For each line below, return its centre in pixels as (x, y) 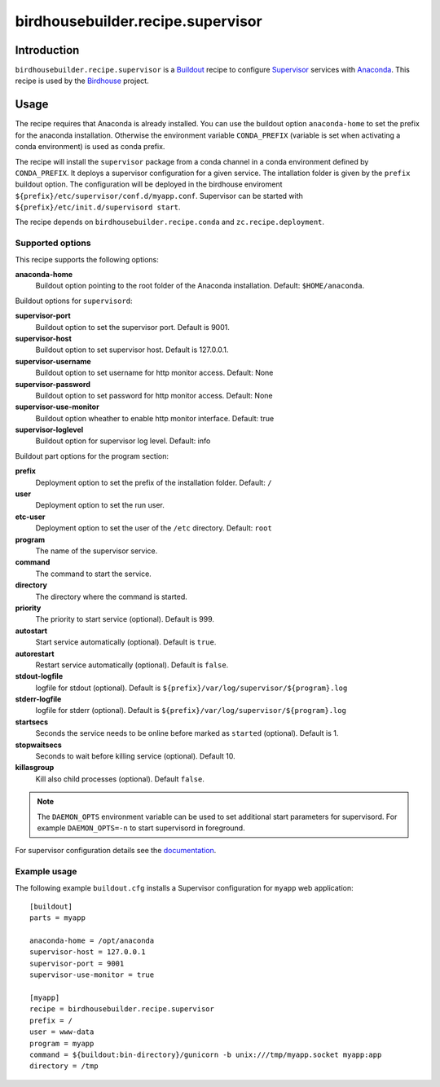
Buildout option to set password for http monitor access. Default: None (154, 395)
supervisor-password (53, 384)
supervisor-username (53, 361)
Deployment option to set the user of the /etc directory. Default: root (154, 528)
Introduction (47, 50)
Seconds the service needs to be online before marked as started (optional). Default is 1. (187, 733)
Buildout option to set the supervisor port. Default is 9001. (132, 327)
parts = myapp (57, 918)
